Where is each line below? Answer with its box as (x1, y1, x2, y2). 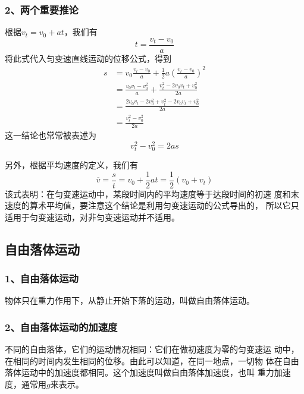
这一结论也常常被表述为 (5, 129, 96, 141)
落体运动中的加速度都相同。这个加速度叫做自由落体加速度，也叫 (5, 366, 255, 379)
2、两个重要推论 (5, 2, 79, 17)
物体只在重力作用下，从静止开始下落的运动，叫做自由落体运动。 (5, 294, 255, 307)
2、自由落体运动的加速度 (5, 319, 118, 334)
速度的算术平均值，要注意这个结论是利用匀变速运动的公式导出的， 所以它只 (5, 199, 299, 212)
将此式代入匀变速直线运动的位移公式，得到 (5, 52, 171, 64)
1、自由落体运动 (5, 271, 79, 286)
